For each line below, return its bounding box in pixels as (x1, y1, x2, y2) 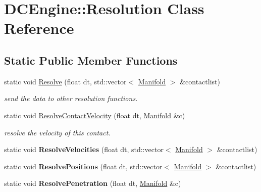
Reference (4, 18, 74, 38)
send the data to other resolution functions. (4, 93, 138, 104)
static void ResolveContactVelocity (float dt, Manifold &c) (4, 110, 185, 120)
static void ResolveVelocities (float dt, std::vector (4, 144, 164, 155)
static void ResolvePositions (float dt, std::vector (4, 161, 163, 171)
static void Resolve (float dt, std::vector (4, 76, 127, 86)
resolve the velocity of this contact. (4, 127, 111, 137)
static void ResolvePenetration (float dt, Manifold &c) (4, 178, 181, 188)
